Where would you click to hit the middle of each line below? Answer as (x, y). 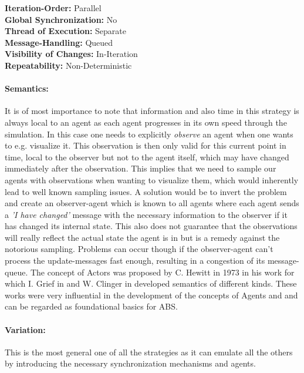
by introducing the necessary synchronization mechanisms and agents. (130, 363)
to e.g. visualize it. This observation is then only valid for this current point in (146, 145)
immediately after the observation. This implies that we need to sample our (141, 168)
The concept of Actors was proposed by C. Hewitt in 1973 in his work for (162, 272)
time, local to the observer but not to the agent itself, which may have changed (147, 157)
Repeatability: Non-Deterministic (68, 65)
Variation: (25, 329)
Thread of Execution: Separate (65, 31)
